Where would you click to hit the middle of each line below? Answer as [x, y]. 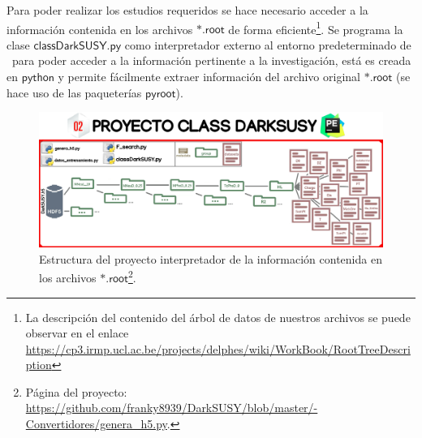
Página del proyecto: [76, 391]
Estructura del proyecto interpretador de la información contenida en [211, 258]
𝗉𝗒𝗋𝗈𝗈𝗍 [160, 94]
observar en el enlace [77, 333]
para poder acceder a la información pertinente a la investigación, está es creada [211, 60]
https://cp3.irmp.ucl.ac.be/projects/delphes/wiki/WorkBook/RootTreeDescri [218, 348]
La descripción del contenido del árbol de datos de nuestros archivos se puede [218, 317]
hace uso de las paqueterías [74, 92]
